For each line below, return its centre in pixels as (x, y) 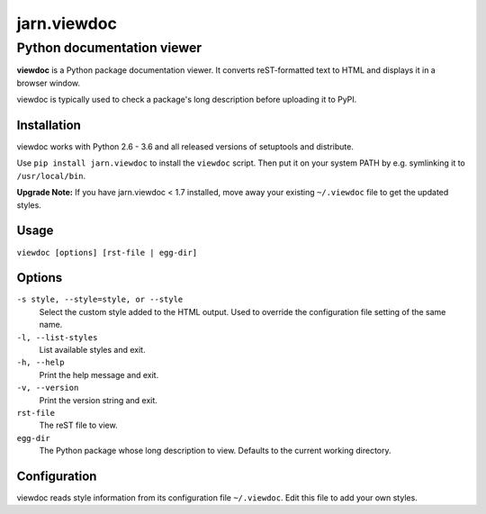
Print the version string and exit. (98, 400)
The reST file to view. (78, 425)
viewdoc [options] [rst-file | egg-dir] (107, 252)
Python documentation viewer (109, 48)
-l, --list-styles (57, 337)
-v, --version (48, 388)
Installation (49, 125)
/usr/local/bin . (51, 176)
